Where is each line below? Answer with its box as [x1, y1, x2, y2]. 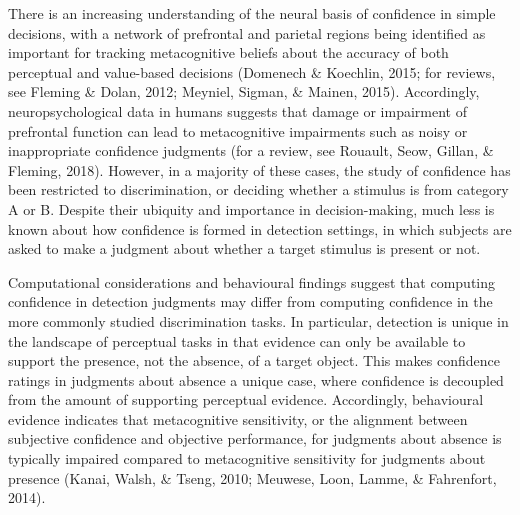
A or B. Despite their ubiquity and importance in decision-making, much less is [8, 198, 495, 219]
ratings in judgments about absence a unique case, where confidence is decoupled [8, 369, 504, 390]
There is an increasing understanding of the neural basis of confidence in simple [8, 3, 496, 23]
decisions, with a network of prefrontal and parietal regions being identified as [8, 22, 486, 43]
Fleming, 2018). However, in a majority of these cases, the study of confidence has [8, 159, 511, 180]
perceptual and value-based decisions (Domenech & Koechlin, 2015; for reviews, [8, 61, 496, 82]
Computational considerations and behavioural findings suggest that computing [8, 271, 496, 292]
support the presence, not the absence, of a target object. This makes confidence [8, 350, 501, 371]
